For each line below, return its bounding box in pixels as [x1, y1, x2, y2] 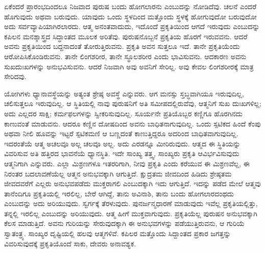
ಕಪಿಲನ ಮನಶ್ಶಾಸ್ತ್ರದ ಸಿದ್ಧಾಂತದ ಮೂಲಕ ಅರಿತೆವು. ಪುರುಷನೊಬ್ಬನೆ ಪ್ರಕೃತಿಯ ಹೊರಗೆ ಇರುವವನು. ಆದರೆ [4, 31, 248, 41]
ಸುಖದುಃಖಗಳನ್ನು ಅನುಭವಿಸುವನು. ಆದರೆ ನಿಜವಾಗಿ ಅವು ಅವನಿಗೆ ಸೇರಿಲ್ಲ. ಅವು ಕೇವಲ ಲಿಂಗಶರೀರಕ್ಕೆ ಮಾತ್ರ [4, 61, 254, 71]
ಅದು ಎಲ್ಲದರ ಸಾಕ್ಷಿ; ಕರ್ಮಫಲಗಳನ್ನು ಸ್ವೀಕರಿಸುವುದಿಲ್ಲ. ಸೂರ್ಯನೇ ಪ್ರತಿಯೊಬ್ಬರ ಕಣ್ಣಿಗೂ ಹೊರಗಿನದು [4, 108, 243, 118]
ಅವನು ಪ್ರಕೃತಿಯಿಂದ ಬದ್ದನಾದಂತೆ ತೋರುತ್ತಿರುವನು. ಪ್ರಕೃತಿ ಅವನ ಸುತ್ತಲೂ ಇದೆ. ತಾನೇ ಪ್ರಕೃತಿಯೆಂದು [4, 41, 240, 52]
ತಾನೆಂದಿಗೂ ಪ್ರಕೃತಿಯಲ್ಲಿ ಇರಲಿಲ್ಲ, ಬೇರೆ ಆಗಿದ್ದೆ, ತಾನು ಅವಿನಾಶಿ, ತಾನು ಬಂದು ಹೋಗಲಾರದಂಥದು [4, 188, 234, 198]
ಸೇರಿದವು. [4, 71, 27, 82]
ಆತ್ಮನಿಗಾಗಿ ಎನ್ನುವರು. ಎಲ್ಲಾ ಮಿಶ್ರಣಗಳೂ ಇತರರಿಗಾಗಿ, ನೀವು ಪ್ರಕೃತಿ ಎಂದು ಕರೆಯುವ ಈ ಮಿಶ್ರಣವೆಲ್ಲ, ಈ [4, 158, 250, 168]
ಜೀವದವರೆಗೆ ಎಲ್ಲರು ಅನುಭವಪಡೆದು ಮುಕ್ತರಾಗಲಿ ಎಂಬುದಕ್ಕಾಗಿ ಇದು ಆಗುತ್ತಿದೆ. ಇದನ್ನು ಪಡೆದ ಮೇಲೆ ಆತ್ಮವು [4, 178, 261, 189]
